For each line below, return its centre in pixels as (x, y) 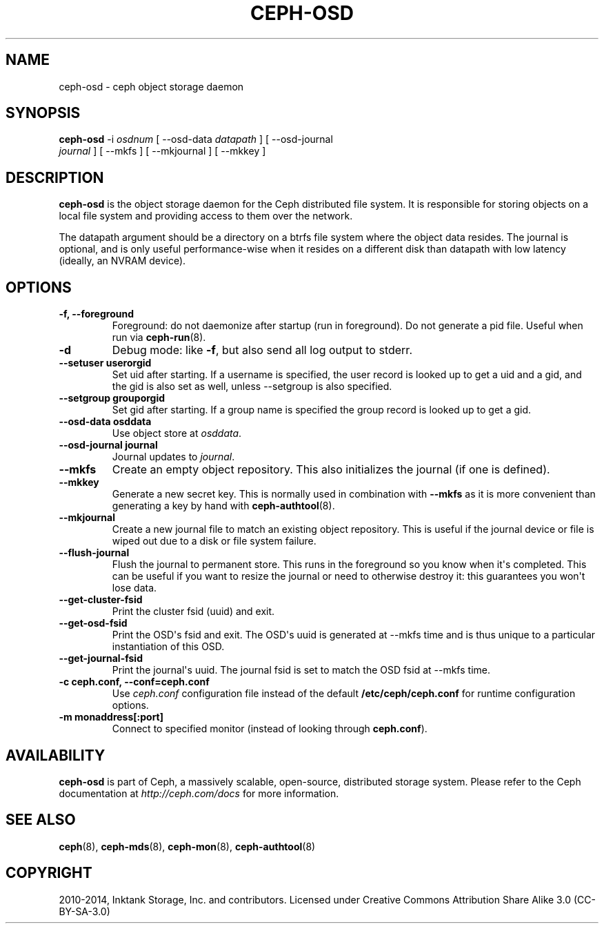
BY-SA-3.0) (84, 911)
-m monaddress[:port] (111, 717)
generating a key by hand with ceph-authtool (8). (223, 506)
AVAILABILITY (56, 755)
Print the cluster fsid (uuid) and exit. (193, 612)
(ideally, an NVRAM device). (122, 261)
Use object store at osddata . (177, 433)
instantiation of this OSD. (168, 647)
